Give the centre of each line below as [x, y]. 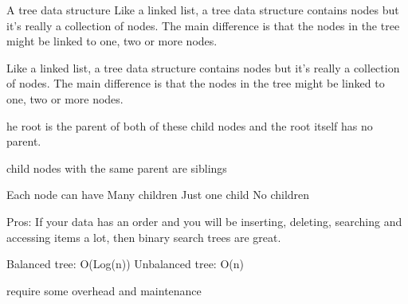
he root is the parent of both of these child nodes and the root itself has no [190, 125]
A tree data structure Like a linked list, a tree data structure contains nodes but [203, 10]
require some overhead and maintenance [104, 290]
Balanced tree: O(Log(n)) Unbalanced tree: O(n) [125, 264]
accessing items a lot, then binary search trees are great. [144, 237]
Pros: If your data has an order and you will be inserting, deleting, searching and [204, 221]
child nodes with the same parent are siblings [117, 168]
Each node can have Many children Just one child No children [158, 195]
